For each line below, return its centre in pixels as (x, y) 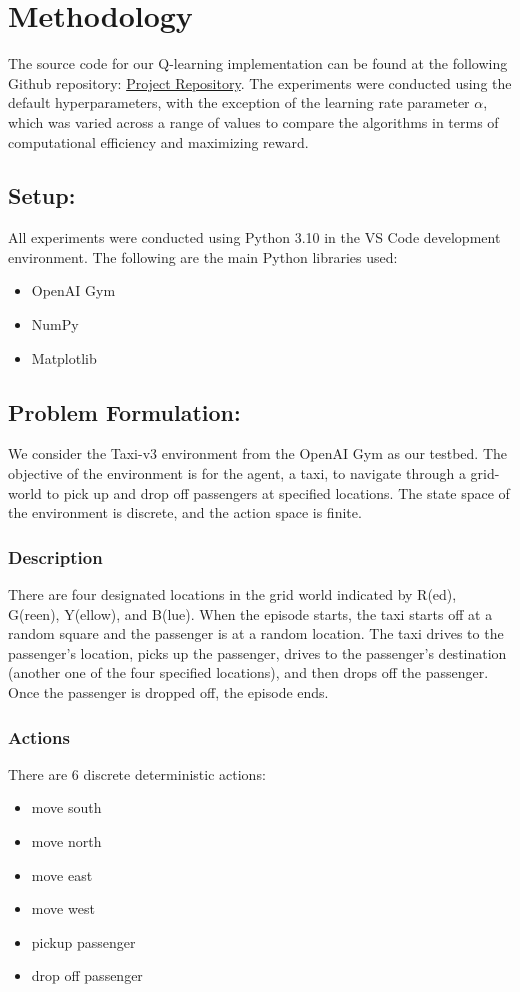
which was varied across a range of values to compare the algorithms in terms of (253, 121)
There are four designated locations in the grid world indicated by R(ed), (232, 594)
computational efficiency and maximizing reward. (158, 141)
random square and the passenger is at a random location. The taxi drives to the (256, 633)
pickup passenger (83, 941)
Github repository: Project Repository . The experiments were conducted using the (260, 82)
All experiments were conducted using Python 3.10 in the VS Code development (254, 237)
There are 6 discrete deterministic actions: (137, 773)
